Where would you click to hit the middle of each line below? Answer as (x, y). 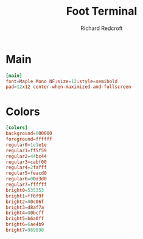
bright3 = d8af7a (25, 207)
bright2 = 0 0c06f (25, 202)
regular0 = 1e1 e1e (26, 145)
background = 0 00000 (29, 134)
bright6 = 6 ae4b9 (25, 224)
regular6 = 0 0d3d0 (26, 179)
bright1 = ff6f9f (25, 196)
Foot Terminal (102, 11)
